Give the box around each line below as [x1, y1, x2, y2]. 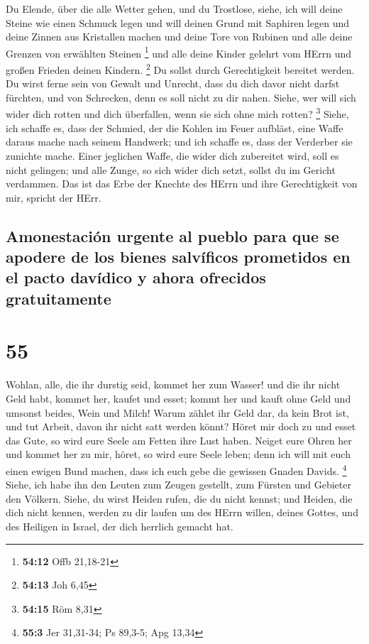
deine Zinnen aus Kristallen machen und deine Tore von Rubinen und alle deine [6, 29, 353, 44]
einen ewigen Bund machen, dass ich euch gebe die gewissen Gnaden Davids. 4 [6, 461, 347, 478]
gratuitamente [6, 287, 111, 309]
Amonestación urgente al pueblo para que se [6, 224, 339, 246]
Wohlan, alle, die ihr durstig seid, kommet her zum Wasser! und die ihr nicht [6, 377, 341, 392]
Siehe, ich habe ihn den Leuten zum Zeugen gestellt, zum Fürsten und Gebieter [6, 477, 351, 492]
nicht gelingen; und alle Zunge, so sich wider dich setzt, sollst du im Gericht [6, 162, 336, 177]
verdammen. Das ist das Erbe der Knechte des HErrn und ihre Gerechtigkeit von [6, 176, 358, 191]
